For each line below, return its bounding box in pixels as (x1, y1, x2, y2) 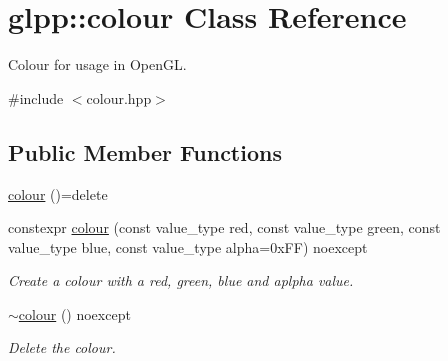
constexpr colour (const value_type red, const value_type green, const (8, 217, 441, 238)
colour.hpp (86, 87, 152, 108)
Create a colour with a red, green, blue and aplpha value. (8, 270, 354, 291)
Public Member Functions (8, 136, 282, 167)
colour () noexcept (18, 303, 131, 324)
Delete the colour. (8, 337, 116, 358)
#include (8, 87, 64, 108)
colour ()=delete (8, 183, 108, 204)
